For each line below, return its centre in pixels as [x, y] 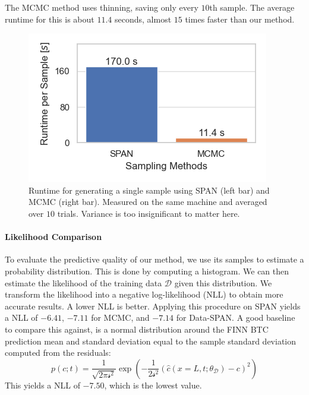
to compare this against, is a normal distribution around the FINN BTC [137, 329]
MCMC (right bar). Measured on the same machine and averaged [148, 202]
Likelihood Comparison [53, 237]
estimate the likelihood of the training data [83, 282]
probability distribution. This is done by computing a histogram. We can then [147, 271]
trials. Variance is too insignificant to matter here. [149, 213]
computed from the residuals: [58, 353]
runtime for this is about [50, 19]
